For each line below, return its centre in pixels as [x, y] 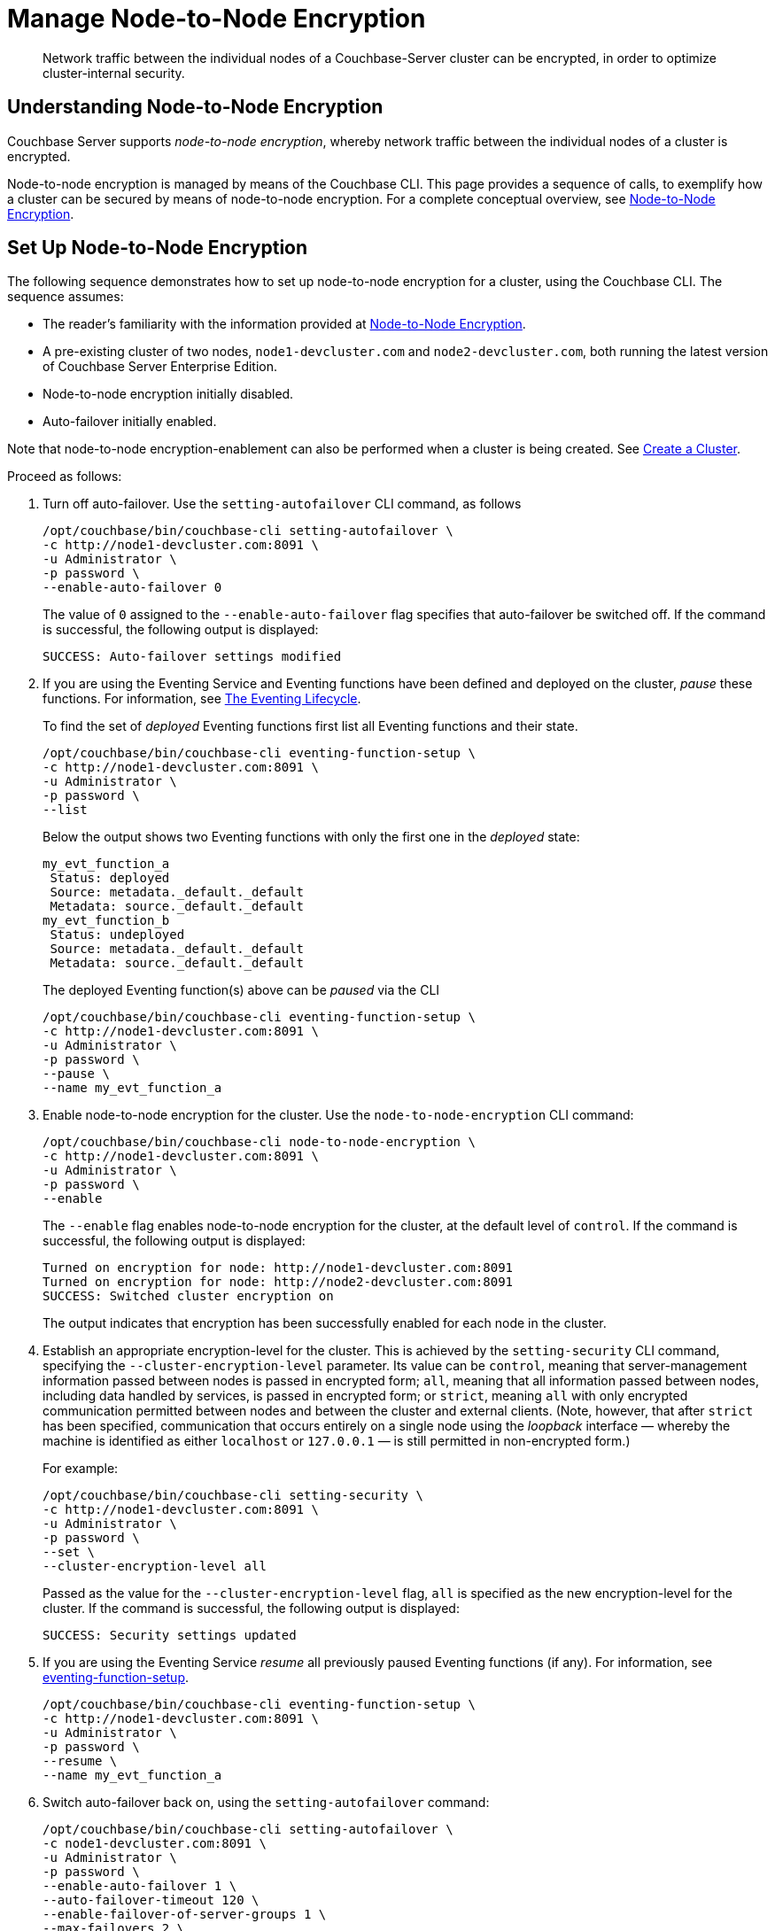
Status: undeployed [117, 935]
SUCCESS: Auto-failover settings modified [192, 657]
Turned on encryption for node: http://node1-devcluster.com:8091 [278, 1268]
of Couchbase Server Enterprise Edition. [160, 367]
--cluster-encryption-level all [155, 1567]
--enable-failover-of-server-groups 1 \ [185, 1915]
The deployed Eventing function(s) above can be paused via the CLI [241, 990]
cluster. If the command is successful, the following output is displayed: [251, 1609]
